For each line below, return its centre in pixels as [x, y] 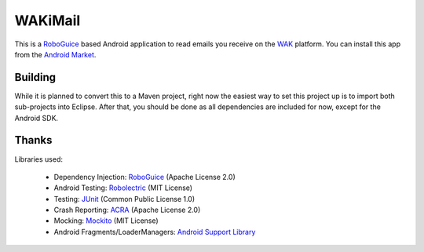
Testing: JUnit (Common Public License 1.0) [124, 199]
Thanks [33, 140]
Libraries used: [38, 159]
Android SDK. [37, 118]
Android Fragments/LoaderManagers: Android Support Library [155, 232]
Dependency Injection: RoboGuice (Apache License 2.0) [144, 177]
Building [35, 77]
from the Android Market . [55, 54]
